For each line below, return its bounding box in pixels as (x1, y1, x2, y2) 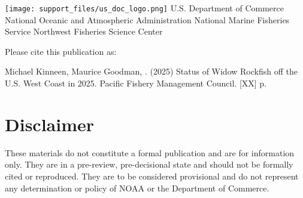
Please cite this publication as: (5, 45, 117, 57)
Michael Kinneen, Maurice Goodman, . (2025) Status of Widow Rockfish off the (5, 65, 298, 78)
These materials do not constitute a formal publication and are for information (5, 146, 295, 159)
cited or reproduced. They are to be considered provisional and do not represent (5, 169, 299, 182)
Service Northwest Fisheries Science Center (5, 25, 163, 38)
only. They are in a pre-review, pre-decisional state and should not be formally (5, 158, 293, 171)
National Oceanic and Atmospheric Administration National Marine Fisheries (5, 13, 290, 26)
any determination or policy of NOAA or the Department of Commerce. (5, 181, 269, 194)
